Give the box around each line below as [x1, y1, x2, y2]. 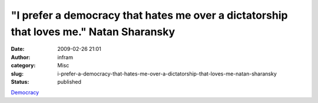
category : [11, 62, 36, 69]
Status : [11, 78, 29, 85]
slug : [11, 70, 24, 77]
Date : [11, 46, 25, 53]
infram [57, 53, 74, 61]
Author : [11, 53, 31, 61]
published [57, 78, 82, 85]
